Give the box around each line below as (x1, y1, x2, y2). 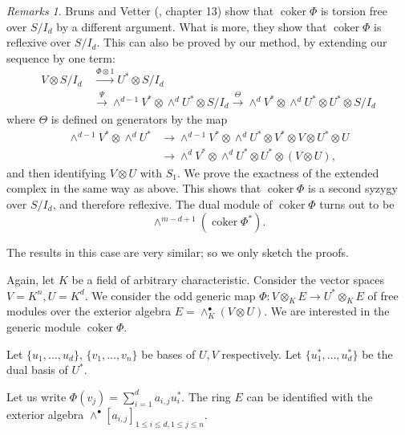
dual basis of (6, 361, 68, 378)
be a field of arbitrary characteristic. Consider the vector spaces (71, 271, 384, 288)
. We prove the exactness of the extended (176, 164, 379, 181)
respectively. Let (221, 345, 302, 362)
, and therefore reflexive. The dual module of (52, 195, 273, 212)
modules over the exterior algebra (6, 303, 172, 319)
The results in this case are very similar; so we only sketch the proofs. (6, 244, 349, 261)
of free (367, 287, 399, 303)
